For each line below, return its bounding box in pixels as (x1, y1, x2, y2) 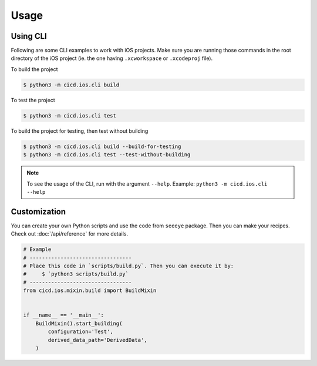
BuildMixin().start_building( (35, 320, 123, 327)
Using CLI (11, 31, 47, 41)
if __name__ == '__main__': (23, 312, 104, 318)
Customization (11, 206, 66, 217)
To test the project (11, 96, 55, 103)
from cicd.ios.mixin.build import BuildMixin (23, 287, 157, 294)
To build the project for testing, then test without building (11, 127, 149, 135)
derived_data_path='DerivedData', (48, 337, 147, 343)
